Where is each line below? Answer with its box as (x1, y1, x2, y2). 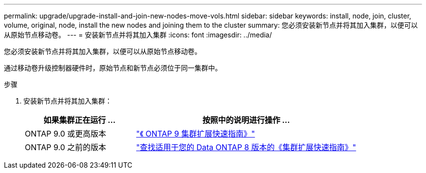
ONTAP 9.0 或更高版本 (25, 129, 106, 138)
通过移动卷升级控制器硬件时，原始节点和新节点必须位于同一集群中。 (4, 64, 222, 72)
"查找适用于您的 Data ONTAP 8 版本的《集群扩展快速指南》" (136, 142, 356, 152)
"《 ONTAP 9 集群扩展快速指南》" (136, 129, 255, 138)
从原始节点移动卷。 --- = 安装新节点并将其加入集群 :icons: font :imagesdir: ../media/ (4, 31, 272, 39)
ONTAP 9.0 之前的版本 (25, 142, 106, 152)
